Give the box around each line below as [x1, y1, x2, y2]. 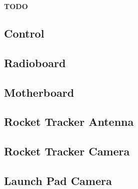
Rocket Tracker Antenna [4, 114, 134, 129]
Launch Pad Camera [4, 172, 112, 188]
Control [4, 25, 44, 41]
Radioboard [4, 55, 66, 70]
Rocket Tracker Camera [4, 143, 130, 159]
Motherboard [4, 84, 74, 100]
